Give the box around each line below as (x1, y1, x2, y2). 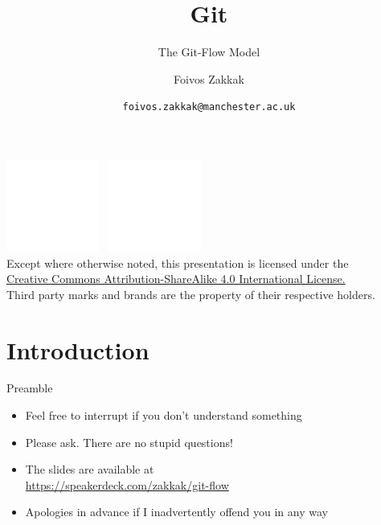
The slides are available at (25, 461, 154, 478)
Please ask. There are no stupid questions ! (25, 433, 233, 450)
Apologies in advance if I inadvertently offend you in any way (25, 503, 328, 520)
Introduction (6, 333, 150, 366)
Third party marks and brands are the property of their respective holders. (6, 285, 375, 302)
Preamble (6, 379, 53, 396)
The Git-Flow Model (158, 43, 260, 60)
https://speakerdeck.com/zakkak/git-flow (25, 476, 229, 493)
